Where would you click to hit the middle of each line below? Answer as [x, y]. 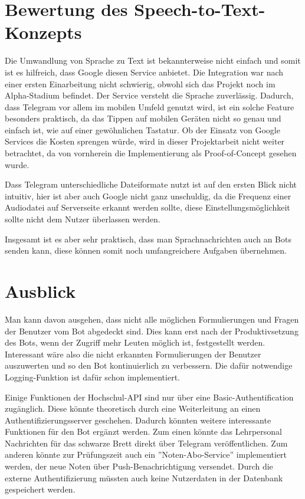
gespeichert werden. [40, 489]
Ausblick [40, 291]
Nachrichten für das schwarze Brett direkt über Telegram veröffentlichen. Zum [146, 443]
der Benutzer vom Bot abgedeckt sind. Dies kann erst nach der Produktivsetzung [152, 331]
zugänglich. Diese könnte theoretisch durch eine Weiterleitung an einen [133, 408]
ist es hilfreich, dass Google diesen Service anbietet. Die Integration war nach [144, 72]
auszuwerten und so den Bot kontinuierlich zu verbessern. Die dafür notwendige [149, 365]
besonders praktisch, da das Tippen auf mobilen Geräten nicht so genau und [143, 118]
